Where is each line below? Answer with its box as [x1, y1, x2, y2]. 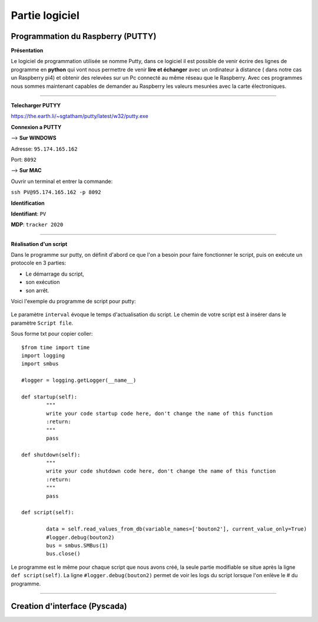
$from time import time [21, 344, 90, 351]
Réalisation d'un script [11, 240, 68, 247]
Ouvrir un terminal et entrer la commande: [11, 178, 113, 185]
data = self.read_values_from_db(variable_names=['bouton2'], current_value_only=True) [46, 526, 307, 532]
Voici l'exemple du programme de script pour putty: [11, 298, 136, 305]
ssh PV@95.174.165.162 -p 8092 [11, 189, 101, 196]
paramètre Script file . [11, 319, 74, 326]
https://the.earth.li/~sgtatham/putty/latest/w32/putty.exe [11, 113, 148, 120]
